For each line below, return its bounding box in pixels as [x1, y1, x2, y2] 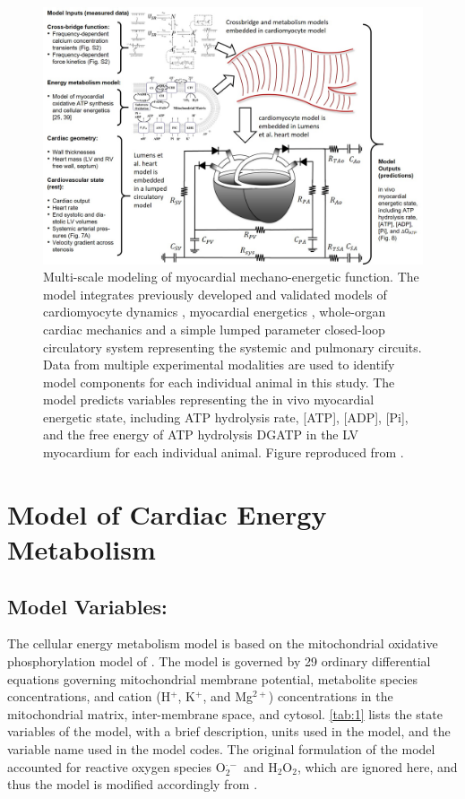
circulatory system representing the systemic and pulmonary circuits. [43, 337, 422, 356]
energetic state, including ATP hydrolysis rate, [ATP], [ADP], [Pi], [43, 407, 409, 426]
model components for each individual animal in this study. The [43, 372, 395, 391]
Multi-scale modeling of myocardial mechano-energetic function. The [43, 267, 419, 286]
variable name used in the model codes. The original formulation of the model [7, 739, 435, 758]
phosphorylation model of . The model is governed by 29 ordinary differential [7, 652, 431, 671]
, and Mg [202, 687, 254, 706]
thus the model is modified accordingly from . [7, 775, 258, 794]
